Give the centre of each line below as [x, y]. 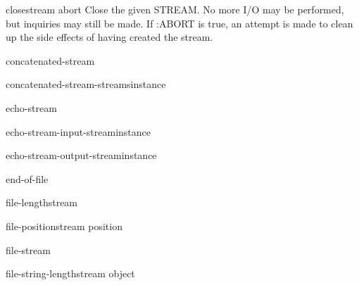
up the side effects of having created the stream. [109, 37]
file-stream [28, 249]
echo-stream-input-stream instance [78, 131]
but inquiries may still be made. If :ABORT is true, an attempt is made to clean [179, 23]
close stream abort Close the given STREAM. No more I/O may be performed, [175, 9]
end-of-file [27, 178]
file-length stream [42, 202]
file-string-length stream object [70, 273]
